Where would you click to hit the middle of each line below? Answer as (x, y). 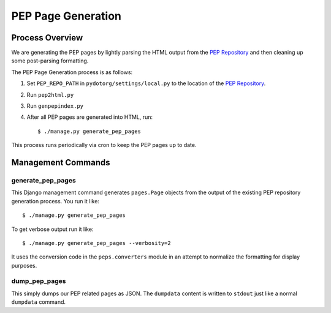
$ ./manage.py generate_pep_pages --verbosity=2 (97, 243)
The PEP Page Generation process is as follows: (72, 72)
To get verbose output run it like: (52, 229)
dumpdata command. (39, 302)
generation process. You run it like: (55, 201)
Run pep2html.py (50, 94)
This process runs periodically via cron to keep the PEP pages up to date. (104, 145)
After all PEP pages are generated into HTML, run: (90, 117)
